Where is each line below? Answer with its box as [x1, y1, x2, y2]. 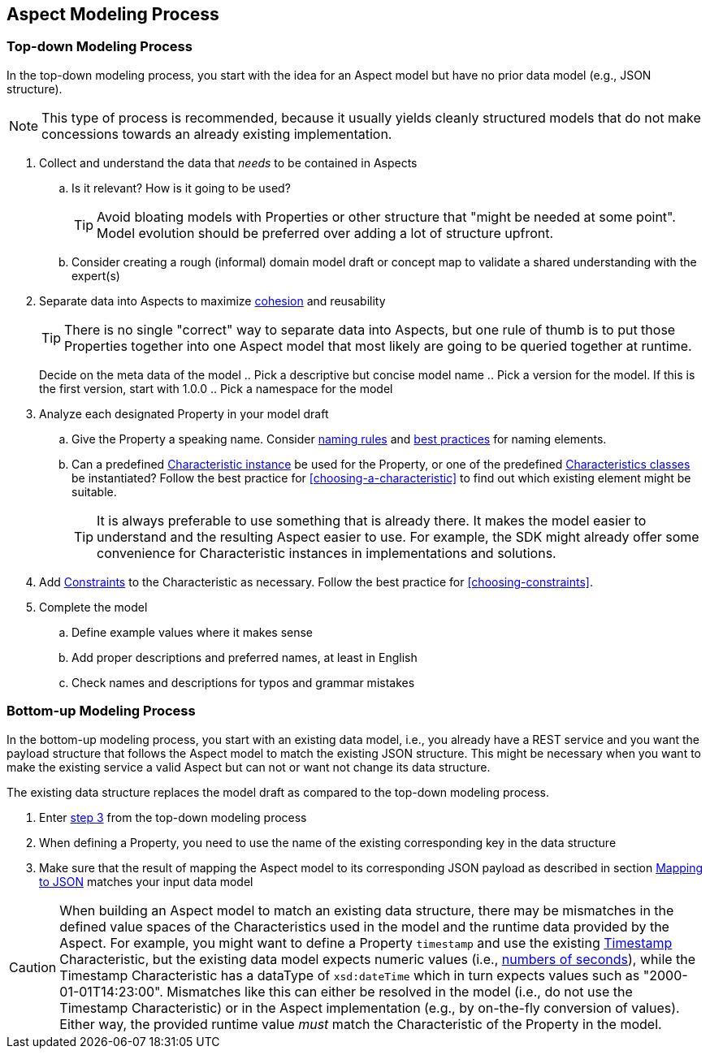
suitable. [71, 484, 117, 499]
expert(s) [71, 268, 120, 283]
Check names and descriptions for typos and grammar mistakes [71, 675, 415, 690]
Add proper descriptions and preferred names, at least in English [71, 650, 418, 664]
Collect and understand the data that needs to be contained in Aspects [39, 155, 418, 170]
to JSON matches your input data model [39, 874, 253, 889]
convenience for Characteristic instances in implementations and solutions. [97, 544, 556, 561]
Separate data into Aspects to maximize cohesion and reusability [39, 293, 386, 308]
